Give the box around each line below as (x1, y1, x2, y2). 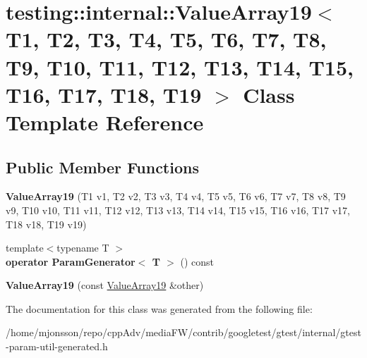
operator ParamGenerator (6, 254, 136, 268)
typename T (56, 240, 109, 255)
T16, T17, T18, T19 (6, 80, 202, 109)
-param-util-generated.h (6, 339, 108, 354)
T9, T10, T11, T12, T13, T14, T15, (6, 52, 354, 81)
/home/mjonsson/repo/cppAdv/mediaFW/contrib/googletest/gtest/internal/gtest (6, 325, 361, 340)
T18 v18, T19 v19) (6, 216, 87, 231)
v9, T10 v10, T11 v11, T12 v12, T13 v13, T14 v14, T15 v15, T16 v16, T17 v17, (6, 202, 351, 217)
